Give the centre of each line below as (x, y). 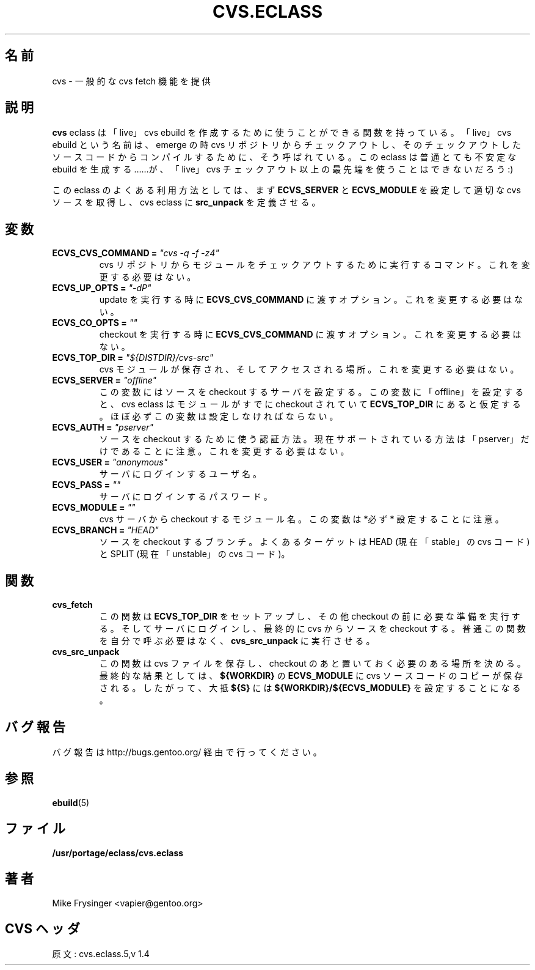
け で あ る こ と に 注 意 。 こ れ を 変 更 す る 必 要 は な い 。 (224, 451)
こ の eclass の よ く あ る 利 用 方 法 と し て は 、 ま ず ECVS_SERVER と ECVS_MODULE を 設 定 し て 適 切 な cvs (286, 190)
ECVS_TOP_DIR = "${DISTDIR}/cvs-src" (133, 358)
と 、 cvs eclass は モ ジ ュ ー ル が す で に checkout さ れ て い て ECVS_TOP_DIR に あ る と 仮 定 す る (310, 404)
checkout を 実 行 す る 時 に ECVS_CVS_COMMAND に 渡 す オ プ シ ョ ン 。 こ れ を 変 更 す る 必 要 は (310, 335)
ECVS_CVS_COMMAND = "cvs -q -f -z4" (136, 253)
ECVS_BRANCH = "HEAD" (105, 530)
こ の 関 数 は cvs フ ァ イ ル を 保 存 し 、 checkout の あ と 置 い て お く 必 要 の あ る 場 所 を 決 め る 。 (312, 664)
